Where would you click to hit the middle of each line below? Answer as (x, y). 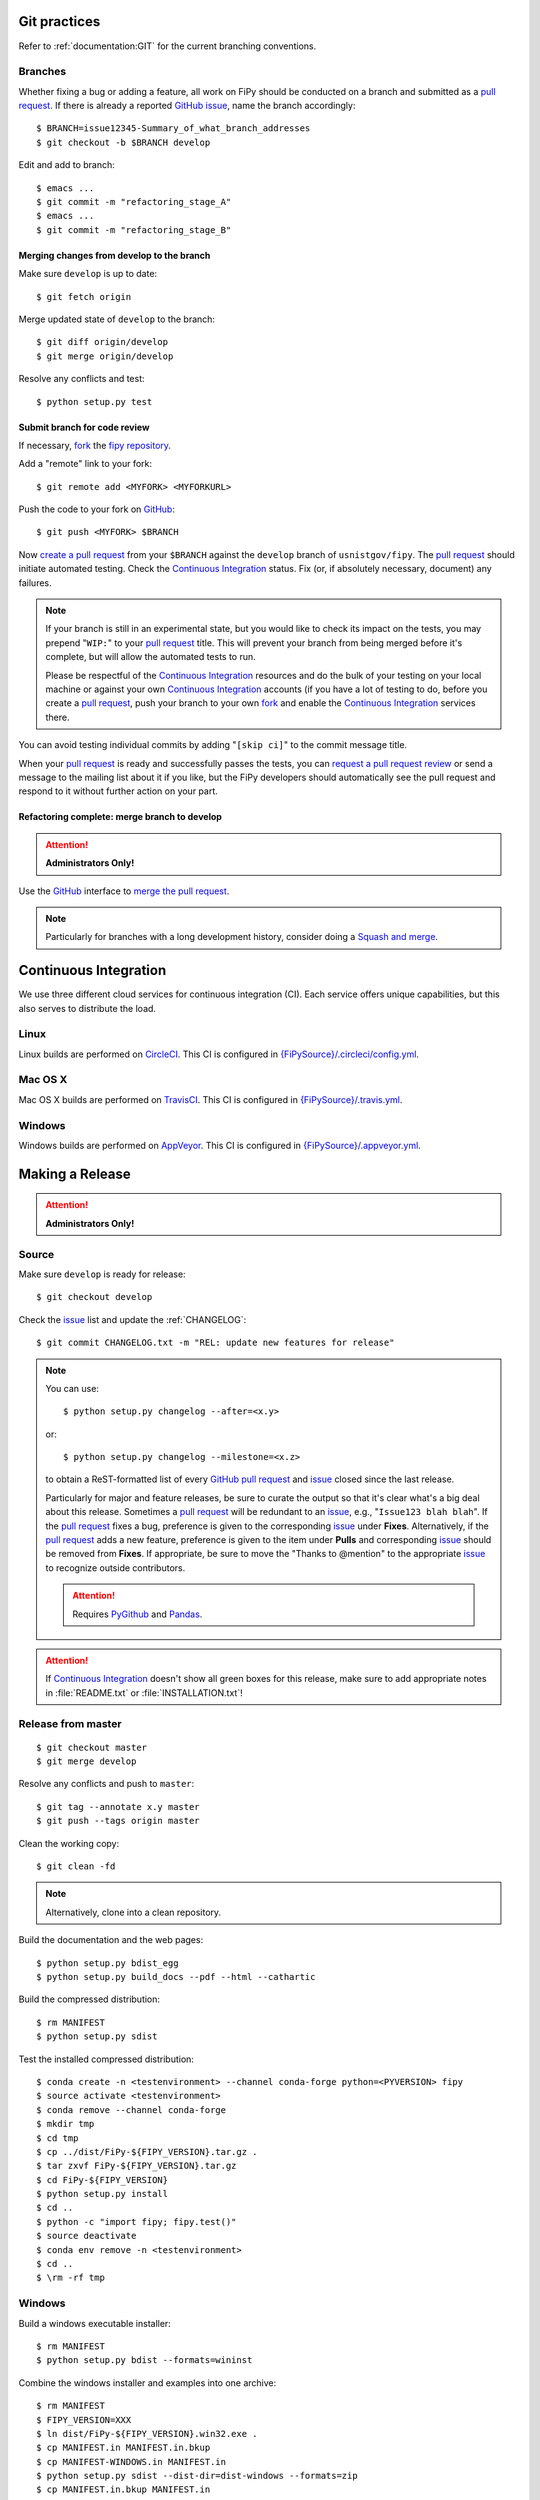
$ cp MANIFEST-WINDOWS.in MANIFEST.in (131, 2461)
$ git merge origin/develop (105, 356)
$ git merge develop (86, 1761)
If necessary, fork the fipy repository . (95, 445)
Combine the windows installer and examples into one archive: (147, 2382)
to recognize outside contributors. (115, 1567)
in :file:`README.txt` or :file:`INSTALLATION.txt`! (144, 1692)
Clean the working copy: (69, 1843)
